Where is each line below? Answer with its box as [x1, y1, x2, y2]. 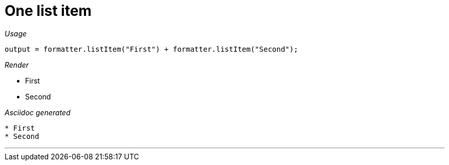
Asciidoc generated [5, 108, 71, 117]
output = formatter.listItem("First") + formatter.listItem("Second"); [5, 45, 298, 53]
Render [5, 60, 29, 69]
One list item [5, 2, 92, 19]
